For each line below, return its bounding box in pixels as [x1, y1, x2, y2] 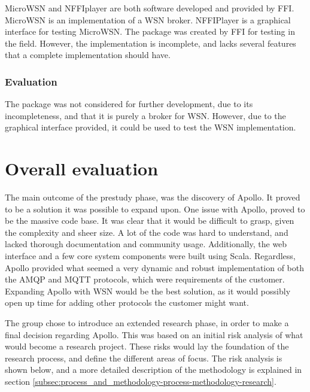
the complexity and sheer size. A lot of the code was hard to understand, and [5, 226, 288, 238]
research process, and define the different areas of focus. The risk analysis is [5, 351, 282, 364]
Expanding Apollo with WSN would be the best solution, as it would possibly [5, 284, 291, 297]
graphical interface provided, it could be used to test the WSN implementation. [5, 121, 296, 133]
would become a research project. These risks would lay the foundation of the [5, 340, 289, 353]
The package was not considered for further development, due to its [5, 98, 253, 110]
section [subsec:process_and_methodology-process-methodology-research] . [5, 375, 276, 387]
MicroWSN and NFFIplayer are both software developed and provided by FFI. [5, 2, 294, 14]
